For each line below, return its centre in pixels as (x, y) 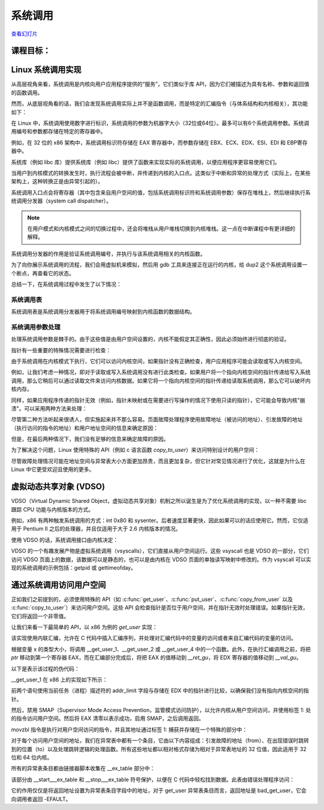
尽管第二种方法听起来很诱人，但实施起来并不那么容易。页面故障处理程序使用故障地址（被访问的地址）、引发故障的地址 (157, 419)
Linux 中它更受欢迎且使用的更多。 (53, 469)
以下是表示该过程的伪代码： (45, 668)
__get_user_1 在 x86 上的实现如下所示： (59, 680)
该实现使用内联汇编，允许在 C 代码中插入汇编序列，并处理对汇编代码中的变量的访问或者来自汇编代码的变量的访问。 (154, 638)
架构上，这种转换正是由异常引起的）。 (57, 181)
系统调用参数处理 (36, 327)
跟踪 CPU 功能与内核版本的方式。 (52, 509)
